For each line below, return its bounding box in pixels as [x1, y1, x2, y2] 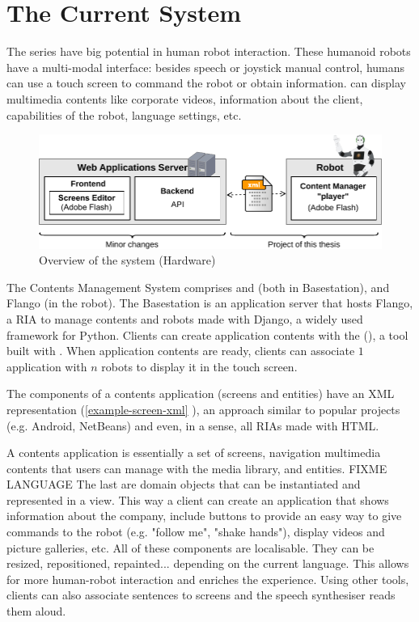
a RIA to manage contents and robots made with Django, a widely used [6, 310, 363, 327]
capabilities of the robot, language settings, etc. [6, 106, 242, 123]
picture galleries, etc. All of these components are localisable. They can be [6, 539, 375, 556]
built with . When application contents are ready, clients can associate [6, 342, 355, 359]
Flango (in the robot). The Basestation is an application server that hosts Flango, [6, 294, 413, 311]
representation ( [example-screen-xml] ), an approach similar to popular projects [6, 400, 400, 417]
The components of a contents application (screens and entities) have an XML [6, 385, 395, 402]
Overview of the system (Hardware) [39, 252, 216, 269]
